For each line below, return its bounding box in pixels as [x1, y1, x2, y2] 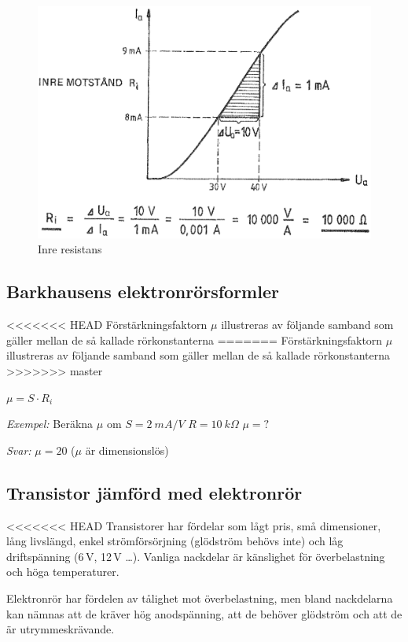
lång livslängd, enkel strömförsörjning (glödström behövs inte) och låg [6, 533, 344, 549]
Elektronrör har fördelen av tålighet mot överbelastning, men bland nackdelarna [6, 589, 393, 606]
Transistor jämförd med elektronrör [6, 480, 303, 504]
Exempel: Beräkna [6, 415, 94, 432]
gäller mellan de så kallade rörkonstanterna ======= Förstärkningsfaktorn [6, 331, 383, 348]
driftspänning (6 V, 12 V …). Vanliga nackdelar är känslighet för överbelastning [6, 548, 385, 564]
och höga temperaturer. [6, 563, 119, 580]
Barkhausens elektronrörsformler [6, 279, 279, 304]
